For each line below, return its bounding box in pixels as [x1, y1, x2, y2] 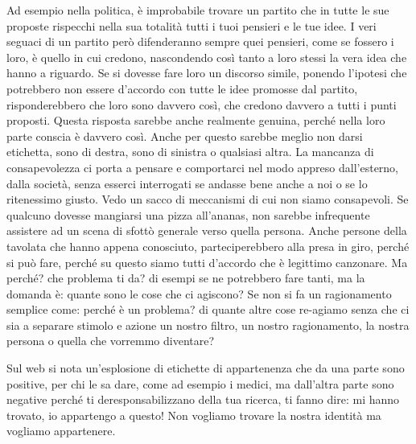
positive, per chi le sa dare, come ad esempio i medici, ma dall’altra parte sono [6, 375, 394, 392]
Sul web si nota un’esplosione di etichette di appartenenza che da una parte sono [6, 360, 405, 376]
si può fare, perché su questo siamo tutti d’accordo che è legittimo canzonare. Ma [6, 253, 408, 270]
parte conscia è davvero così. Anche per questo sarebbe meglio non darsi [6, 127, 363, 144]
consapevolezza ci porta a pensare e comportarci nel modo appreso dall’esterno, [6, 158, 399, 175]
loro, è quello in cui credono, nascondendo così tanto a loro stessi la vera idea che [6, 48, 407, 65]
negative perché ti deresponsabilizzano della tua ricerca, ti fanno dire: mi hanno [6, 391, 400, 408]
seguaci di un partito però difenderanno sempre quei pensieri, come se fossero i [6, 33, 394, 50]
